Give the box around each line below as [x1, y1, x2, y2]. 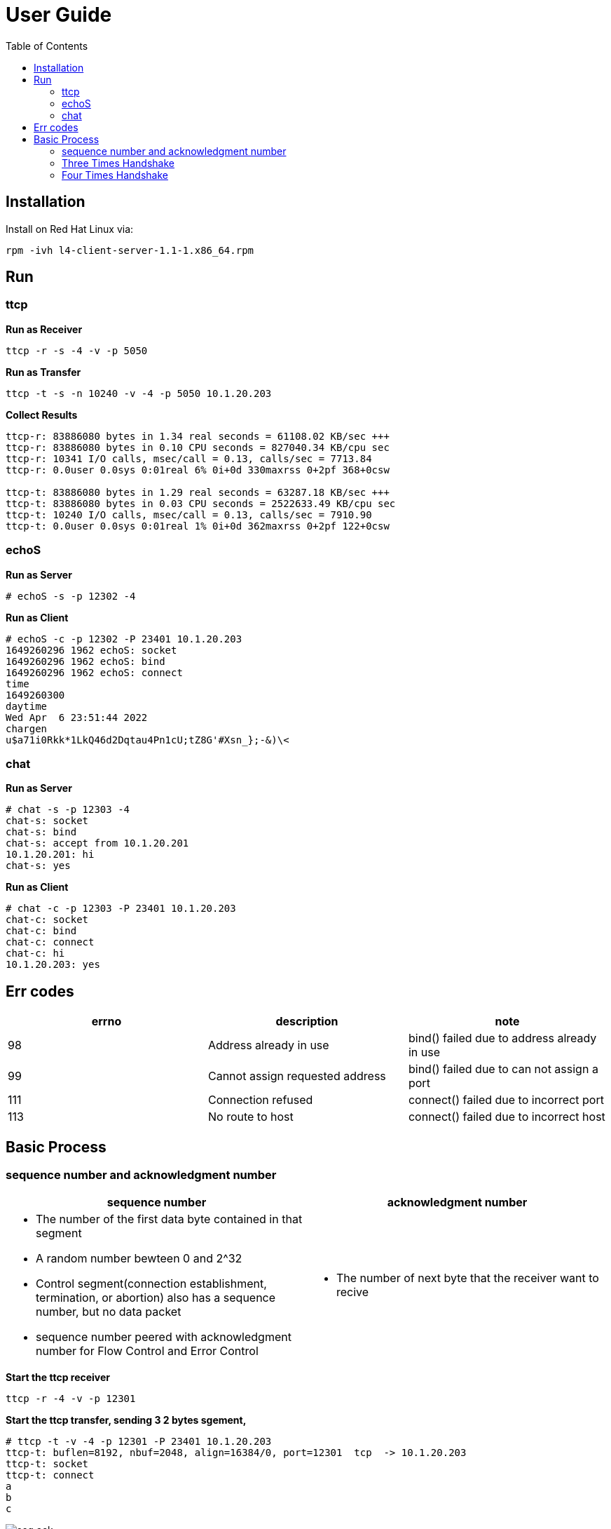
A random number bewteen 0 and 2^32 [36, 1251, 242, 1266]
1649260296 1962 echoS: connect [6, 666, 183, 678]
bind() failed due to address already [408, 1031, 597, 1046]
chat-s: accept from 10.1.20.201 [6, 837, 189, 849]
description [275, 1014, 338, 1029]
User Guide [6, 3, 112, 27]
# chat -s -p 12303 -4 [6, 804, 130, 816]
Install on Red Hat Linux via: [6, 222, 134, 235]
